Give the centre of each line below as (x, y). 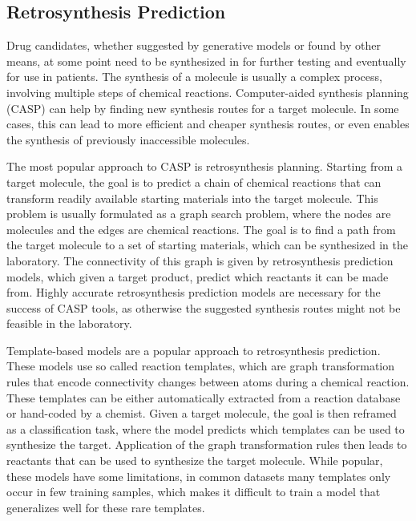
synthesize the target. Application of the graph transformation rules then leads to (207, 444)
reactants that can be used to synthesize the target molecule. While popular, (195, 460)
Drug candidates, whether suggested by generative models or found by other (194, 45)
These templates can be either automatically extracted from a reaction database (204, 397)
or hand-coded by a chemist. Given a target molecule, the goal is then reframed (202, 413)
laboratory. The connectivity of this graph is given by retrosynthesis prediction (200, 260)
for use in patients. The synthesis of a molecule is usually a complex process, (194, 77)
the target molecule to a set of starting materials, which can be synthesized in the (207, 245)
